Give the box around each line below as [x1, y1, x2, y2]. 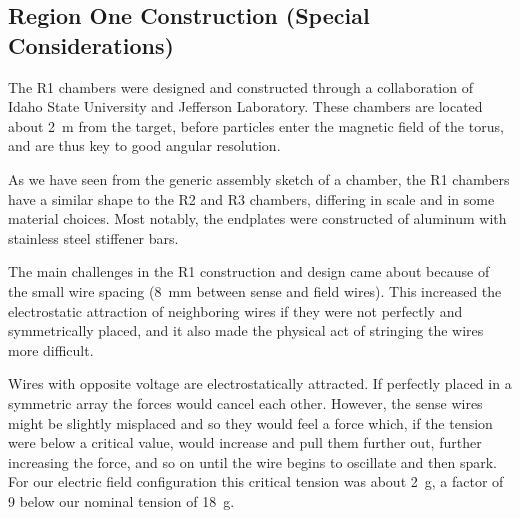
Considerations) [8, 29, 174, 60]
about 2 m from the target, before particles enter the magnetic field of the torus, [8, 115, 504, 136]
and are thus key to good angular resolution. [8, 135, 281, 156]
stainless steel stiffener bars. [8, 227, 179, 248]
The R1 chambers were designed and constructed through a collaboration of [8, 76, 473, 97]
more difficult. [8, 339, 94, 360]
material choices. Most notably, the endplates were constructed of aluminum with [8, 208, 507, 229]
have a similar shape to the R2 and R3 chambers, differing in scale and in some [8, 188, 495, 209]
